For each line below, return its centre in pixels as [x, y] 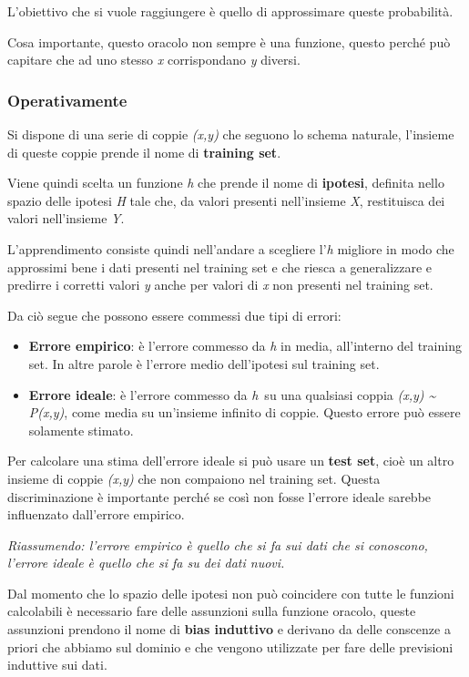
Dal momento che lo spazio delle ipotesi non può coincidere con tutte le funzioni [231, 593]
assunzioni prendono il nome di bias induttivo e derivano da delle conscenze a [229, 629]
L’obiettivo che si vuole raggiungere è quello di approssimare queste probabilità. [230, 11]
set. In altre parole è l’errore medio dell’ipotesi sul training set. [204, 363]
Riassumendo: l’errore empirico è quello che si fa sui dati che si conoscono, [218, 544]
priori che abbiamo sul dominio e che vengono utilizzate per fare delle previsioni [230, 646]
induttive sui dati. [57, 665]
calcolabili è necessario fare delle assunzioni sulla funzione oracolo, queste [212, 611]
